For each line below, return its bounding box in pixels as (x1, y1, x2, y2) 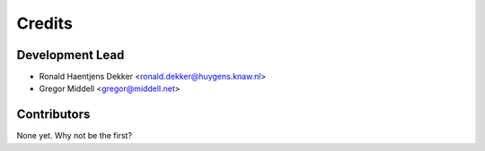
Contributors (16, 107, 91, 122)
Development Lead (16, 47, 125, 63)
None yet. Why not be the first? (16, 130, 133, 141)
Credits (16, 13, 74, 33)
